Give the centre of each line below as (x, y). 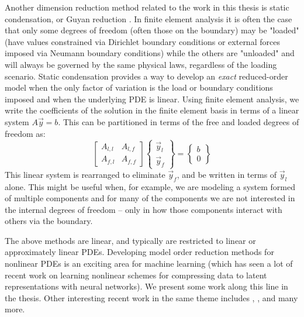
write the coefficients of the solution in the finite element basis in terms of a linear (152, 110)
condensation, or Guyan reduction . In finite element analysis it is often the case (148, 18)
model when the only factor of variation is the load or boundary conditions (139, 87)
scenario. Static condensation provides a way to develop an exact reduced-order (146, 76)
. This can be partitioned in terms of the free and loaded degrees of (179, 121)
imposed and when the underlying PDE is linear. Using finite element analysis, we (152, 99)
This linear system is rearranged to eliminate (85, 174)
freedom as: (25, 133)
